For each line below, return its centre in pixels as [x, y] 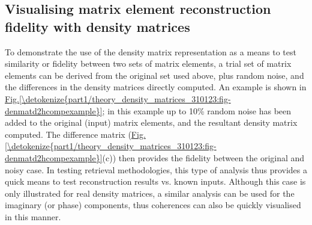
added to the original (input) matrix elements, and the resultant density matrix [151, 122]
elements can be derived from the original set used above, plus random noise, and [154, 75]
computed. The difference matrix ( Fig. [75, 134]
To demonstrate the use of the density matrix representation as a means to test [151, 51]
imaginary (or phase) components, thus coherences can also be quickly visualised [153, 205]
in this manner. [33, 216]
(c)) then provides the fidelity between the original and [203, 157]
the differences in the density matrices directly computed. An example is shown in [156, 87]
